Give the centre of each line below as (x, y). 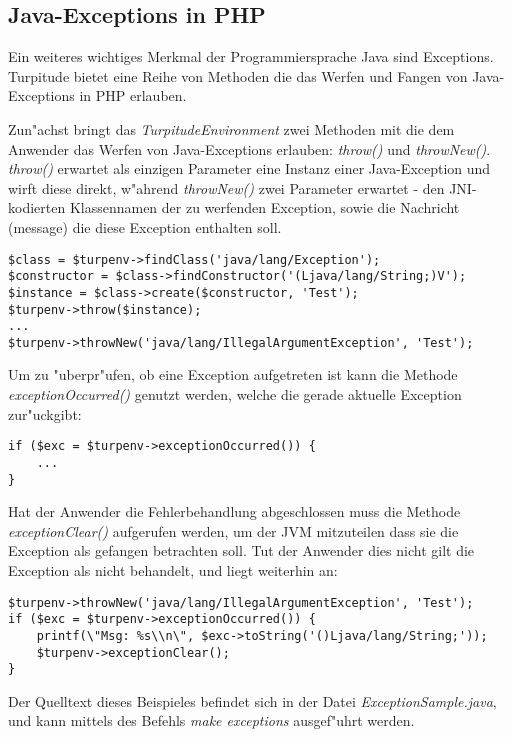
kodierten (37, 207)
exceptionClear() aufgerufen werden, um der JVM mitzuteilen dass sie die (233, 530)
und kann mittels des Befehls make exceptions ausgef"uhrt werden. (211, 720)
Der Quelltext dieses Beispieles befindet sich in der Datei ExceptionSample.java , (252, 700)
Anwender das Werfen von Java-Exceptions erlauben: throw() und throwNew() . (249, 148)
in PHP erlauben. (133, 95)
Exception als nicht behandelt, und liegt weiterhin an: (173, 570)
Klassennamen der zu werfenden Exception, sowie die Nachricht (264, 207)
